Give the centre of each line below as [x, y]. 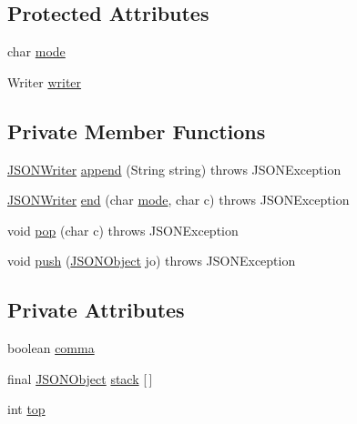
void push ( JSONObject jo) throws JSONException [152, 261]
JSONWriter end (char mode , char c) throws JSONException [178, 200]
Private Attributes [96, 310]
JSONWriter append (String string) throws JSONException [174, 169]
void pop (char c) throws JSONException [123, 230]
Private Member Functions [137, 131]
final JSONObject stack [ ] [80, 378]
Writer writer [45, 81]
